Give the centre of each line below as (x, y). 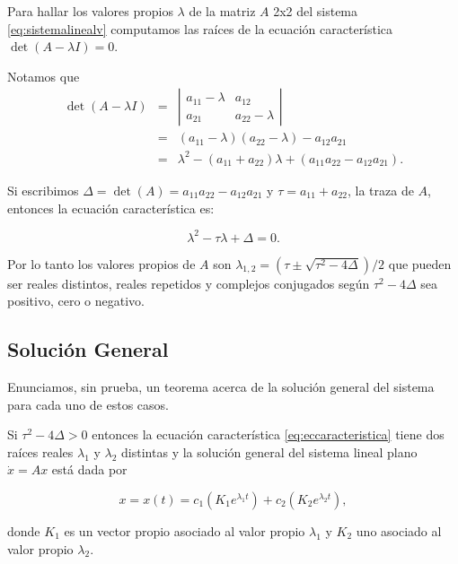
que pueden (420, 263)
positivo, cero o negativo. (76, 301)
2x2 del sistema (316, 11)
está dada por (89, 469)
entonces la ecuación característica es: (111, 208)
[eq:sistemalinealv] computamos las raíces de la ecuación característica (200, 28)
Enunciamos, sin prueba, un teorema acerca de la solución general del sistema (221, 387)
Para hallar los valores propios (90, 11)
